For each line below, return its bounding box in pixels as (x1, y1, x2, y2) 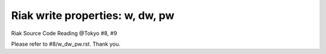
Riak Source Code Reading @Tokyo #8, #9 (11, 30, 117, 37)
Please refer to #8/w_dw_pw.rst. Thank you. (11, 40, 121, 47)
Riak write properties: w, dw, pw (11, 9, 174, 22)
